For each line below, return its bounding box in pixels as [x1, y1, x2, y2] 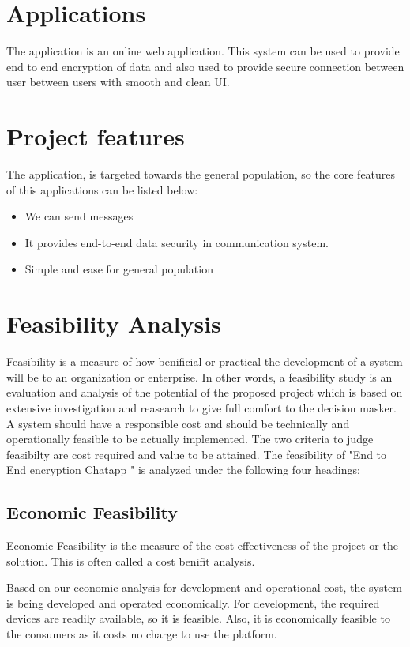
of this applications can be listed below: [6, 181, 198, 197]
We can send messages [24, 208, 134, 224]
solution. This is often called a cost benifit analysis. [6, 552, 255, 569]
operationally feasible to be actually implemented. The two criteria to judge [6, 431, 374, 447]
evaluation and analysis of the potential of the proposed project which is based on [6, 384, 403, 401]
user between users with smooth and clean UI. [6, 73, 230, 90]
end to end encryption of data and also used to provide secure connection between [6, 58, 404, 74]
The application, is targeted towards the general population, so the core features [6, 166, 396, 182]
